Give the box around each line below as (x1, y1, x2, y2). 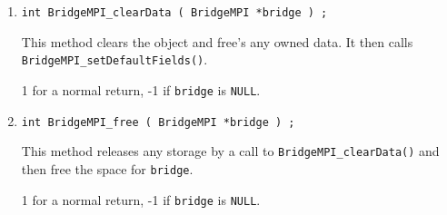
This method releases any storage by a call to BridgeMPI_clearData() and (21, 142, 440, 161)
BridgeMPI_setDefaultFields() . (21, 50, 208, 69)
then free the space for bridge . (21, 159, 194, 178)
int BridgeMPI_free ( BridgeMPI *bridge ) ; (21, 115, 295, 129)
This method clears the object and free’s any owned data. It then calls (21, 32, 413, 51)
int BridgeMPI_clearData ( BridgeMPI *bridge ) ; (21, 6, 328, 19)
